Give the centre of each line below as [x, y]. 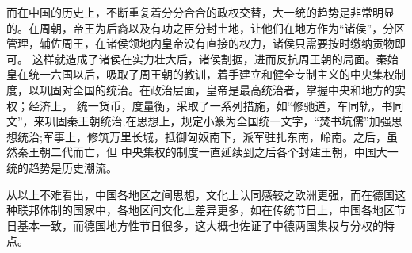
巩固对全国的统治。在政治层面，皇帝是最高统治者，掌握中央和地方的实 [222, 89]
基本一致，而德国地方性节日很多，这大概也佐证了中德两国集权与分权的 [200, 225]
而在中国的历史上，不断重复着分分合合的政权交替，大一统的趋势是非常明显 [200, 12]
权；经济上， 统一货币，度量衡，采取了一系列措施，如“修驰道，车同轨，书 [200, 105]
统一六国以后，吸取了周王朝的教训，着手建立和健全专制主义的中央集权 [211, 74]
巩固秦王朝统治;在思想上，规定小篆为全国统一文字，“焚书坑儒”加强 [218, 121]
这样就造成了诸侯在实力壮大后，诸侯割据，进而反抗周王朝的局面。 [204, 58]
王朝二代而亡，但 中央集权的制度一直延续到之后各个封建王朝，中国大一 [213, 152]
